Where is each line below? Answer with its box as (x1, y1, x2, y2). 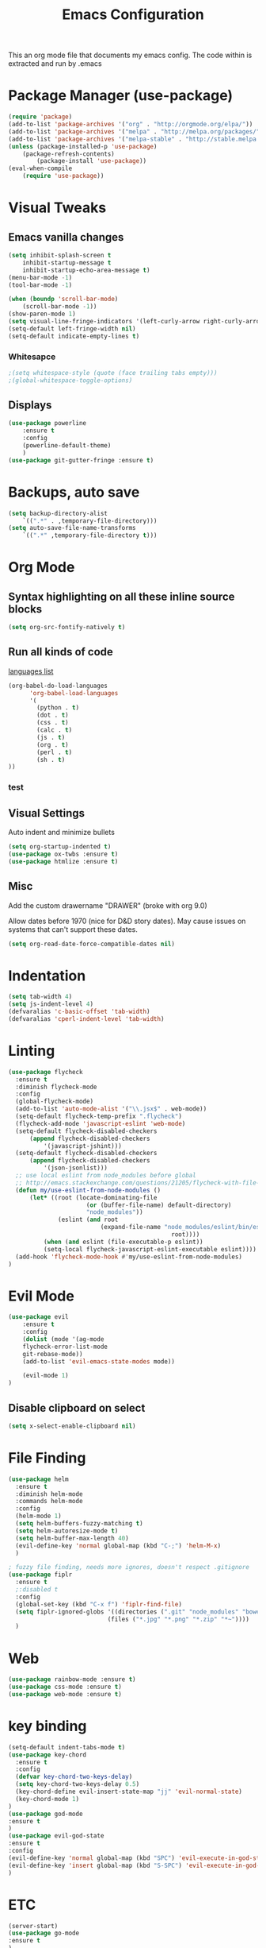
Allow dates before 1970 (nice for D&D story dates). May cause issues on (8, 916, 246, 926)
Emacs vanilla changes (8, 230, 124, 244)
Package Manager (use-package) (8, 87, 234, 105)
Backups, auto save (8, 483, 140, 501)
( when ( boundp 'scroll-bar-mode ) (8, 296, 119, 303)
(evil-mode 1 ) (22, 1372, 69, 1380)
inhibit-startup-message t (22, 258, 112, 267)
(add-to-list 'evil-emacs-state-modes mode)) (22, 1357, 176, 1366)
